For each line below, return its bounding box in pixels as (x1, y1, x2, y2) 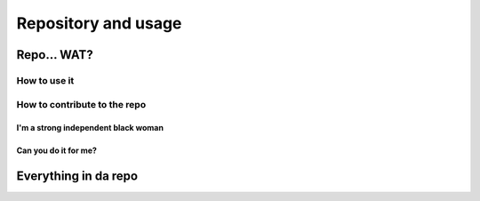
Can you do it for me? (16, 145, 98, 156)
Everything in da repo (16, 169, 138, 184)
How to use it (16, 74, 75, 86)
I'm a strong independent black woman (16, 123, 164, 133)
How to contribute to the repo (16, 98, 147, 110)
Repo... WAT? (16, 47, 93, 62)
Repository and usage (16, 13, 182, 33)
